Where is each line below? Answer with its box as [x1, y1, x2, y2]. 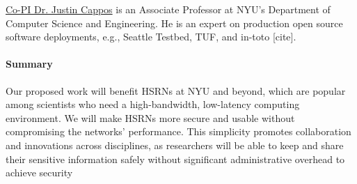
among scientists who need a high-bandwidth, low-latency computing [6, 97, 300, 112]
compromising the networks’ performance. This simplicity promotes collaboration [6, 124, 351, 139]
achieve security [6, 165, 73, 180]
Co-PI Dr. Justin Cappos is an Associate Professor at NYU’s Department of [6, 2, 331, 16]
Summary [6, 56, 53, 71]
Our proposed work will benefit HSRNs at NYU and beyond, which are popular [6, 83, 346, 98]
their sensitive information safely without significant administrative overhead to [6, 151, 345, 166]
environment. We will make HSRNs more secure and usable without [6, 110, 295, 125]
